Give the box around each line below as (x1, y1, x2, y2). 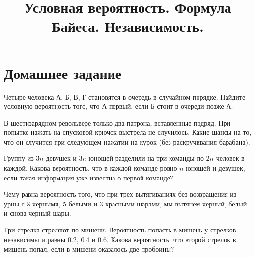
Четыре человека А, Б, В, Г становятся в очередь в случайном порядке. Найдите (4, 91, 246, 102)
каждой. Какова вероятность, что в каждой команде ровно (4, 163, 177, 173)
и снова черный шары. (4, 208, 71, 218)
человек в (216, 153, 245, 163)
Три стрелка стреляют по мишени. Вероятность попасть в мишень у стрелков (4, 225, 236, 235)
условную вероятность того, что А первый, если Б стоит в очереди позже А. (4, 101, 233, 111)
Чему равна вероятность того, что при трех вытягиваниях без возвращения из (4, 189, 237, 199)
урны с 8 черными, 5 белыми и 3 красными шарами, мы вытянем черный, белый (4, 198, 247, 208)
